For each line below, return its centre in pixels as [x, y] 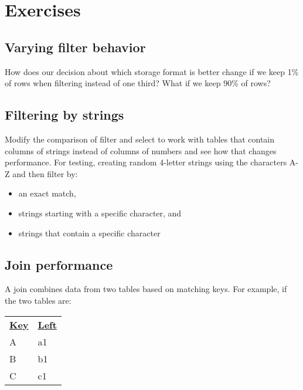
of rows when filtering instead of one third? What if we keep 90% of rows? [138, 83]
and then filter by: [45, 173]
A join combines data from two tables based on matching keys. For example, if [146, 289]
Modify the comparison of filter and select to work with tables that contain [140, 139]
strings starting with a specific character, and [100, 213]
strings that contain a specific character [89, 233]
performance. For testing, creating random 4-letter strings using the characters [146, 162]
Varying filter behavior [75, 47]
